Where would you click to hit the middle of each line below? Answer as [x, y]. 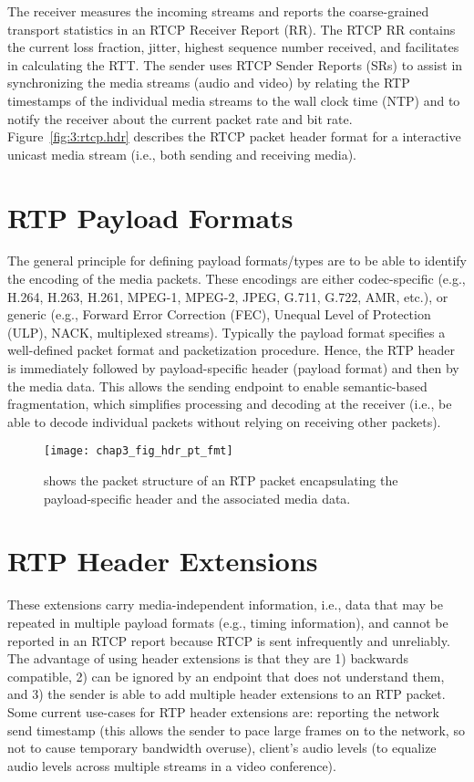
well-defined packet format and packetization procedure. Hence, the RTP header [231, 350]
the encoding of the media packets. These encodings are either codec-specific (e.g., [237, 279]
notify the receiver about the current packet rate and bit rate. [180, 118]
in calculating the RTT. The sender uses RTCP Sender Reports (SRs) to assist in [235, 64]
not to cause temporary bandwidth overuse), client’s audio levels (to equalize [222, 748]
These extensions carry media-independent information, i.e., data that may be [225, 605]
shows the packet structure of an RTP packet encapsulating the [221, 480]
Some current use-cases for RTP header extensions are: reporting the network [223, 711]
